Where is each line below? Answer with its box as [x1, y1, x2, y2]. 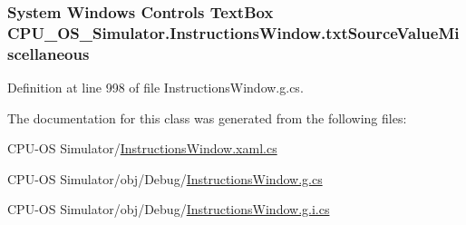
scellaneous [7, 42, 90, 64]
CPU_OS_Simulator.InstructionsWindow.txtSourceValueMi [7, 21, 460, 44]
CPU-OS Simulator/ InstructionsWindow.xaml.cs [7, 139, 277, 158]
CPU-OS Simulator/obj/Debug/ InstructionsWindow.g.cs [7, 169, 323, 188]
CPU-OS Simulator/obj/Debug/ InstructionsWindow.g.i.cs [7, 200, 330, 219]
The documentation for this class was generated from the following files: [7, 108, 407, 127]
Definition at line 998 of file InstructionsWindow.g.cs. [7, 78, 304, 97]
